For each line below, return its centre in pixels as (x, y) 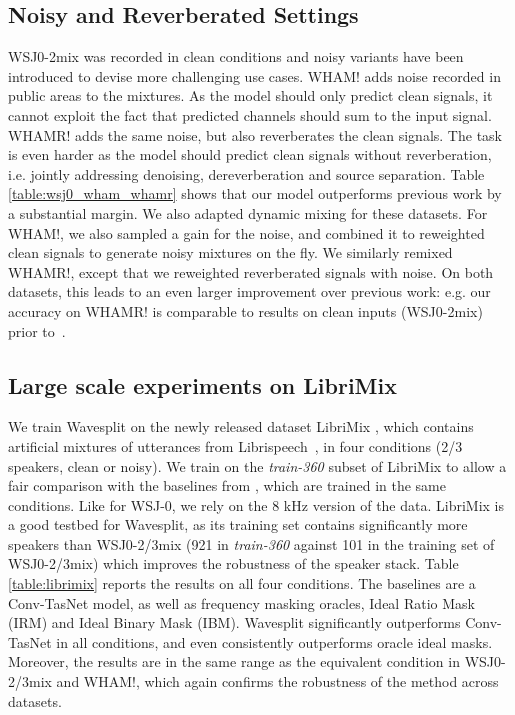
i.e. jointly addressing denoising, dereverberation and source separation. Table (246, 173)
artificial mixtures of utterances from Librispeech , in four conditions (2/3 (235, 445)
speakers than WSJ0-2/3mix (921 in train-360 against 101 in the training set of (251, 543)
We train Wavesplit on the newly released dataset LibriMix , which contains (241, 426)
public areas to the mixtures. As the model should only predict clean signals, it (250, 95)
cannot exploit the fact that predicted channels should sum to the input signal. (250, 114)
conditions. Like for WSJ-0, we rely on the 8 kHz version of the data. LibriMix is (256, 504)
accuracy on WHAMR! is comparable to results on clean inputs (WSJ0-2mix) (245, 310)
